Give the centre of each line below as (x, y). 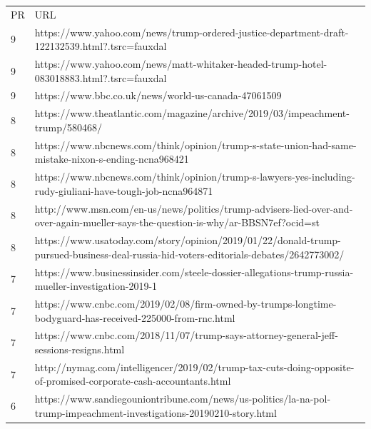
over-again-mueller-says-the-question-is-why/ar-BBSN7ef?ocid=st (177, 222)
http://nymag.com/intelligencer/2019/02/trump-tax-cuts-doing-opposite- (194, 367)
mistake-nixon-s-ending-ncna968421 (112, 159)
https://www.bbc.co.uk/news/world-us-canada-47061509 (158, 95)
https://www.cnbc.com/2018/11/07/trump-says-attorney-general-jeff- (186, 335)
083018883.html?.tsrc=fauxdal (101, 77)
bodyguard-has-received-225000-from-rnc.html (135, 317)
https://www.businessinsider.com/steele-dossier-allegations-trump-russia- (194, 272)
